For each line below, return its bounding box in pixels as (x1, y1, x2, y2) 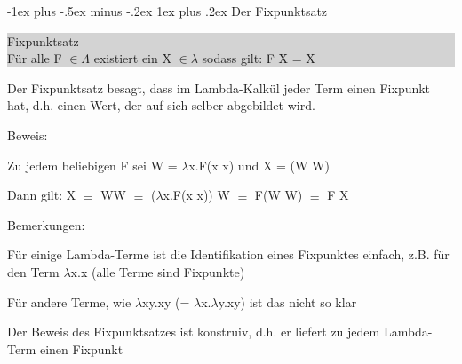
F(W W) (254, 186, 303, 204)
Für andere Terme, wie (7, 292, 131, 311)
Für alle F (7, 49, 62, 67)
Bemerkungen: (7, 215, 85, 233)
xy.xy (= (142, 292, 190, 311)
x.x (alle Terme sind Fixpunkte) (70, 262, 245, 281)
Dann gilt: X (7, 186, 76, 204)
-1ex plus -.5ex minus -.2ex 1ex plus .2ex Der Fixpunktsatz (7, 2, 328, 20)
